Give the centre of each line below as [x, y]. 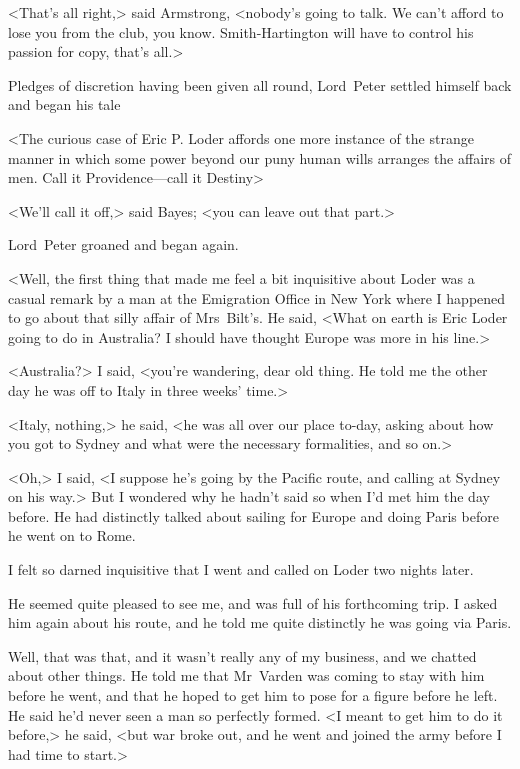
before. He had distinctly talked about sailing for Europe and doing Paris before [253, 515]
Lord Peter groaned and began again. [123, 244]
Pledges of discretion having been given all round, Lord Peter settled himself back [260, 84]
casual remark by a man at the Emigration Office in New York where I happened [257, 297]
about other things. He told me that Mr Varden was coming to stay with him [246, 675]
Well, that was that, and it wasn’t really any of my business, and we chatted [242, 655]
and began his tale [64, 104]
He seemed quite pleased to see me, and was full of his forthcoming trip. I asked [253, 602]
